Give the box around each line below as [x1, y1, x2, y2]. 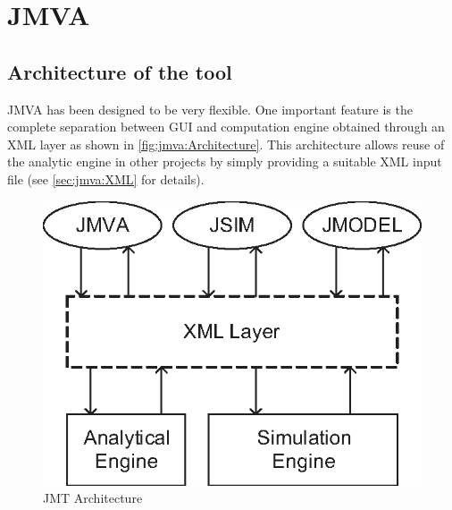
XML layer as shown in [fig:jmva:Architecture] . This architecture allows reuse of [7, 134, 445, 153]
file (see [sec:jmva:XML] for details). [7, 169, 205, 188]
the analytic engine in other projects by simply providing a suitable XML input [7, 152, 442, 171]
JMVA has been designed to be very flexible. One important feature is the [7, 99, 413, 118]
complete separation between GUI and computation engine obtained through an [7, 117, 445, 136]
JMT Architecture [43, 489, 143, 507]
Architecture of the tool [7, 57, 232, 85]
